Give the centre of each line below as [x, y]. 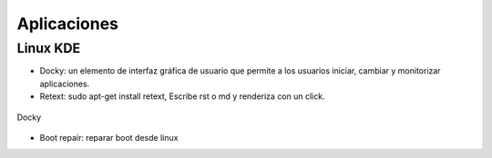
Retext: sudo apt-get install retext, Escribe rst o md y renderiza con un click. [182, 96]
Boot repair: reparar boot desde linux [109, 137]
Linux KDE [49, 48]
